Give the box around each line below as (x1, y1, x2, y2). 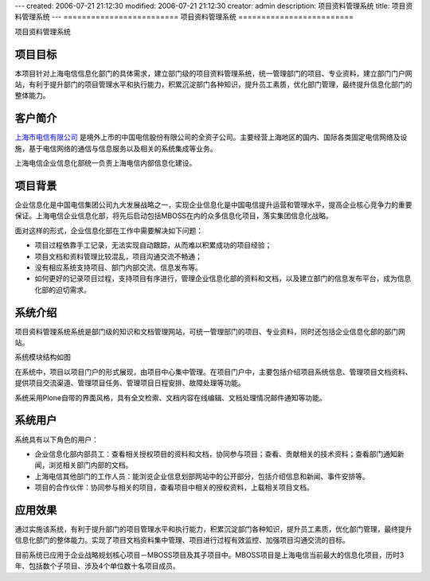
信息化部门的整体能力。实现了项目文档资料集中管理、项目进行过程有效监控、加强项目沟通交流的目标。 (14, 536, 350, 545)
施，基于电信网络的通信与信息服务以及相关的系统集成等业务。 (14, 143, 217, 153)
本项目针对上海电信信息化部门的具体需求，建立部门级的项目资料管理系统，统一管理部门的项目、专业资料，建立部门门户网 (14, 68, 412, 78)
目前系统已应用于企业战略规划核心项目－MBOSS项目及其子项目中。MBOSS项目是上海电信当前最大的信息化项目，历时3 (14, 550, 405, 560)
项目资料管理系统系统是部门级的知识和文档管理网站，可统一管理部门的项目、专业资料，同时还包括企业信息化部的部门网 (14, 326, 405, 336)
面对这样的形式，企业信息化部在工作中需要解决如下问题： (14, 225, 203, 235)
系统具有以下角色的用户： (14, 435, 99, 444)
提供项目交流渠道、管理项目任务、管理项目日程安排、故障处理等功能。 (14, 378, 245, 388)
